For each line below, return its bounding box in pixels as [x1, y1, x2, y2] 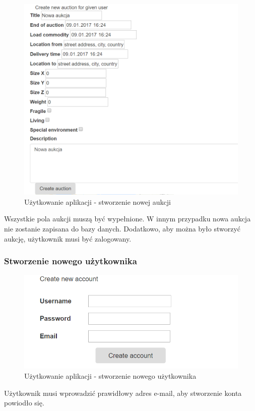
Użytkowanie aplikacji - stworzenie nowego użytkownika [24, 371, 197, 381]
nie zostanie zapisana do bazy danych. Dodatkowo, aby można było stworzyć [4, 223, 241, 233]
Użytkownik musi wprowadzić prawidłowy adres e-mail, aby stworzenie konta [4, 387, 242, 398]
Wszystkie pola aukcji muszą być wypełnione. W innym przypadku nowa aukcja [4, 213, 251, 224]
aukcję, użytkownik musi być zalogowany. [4, 233, 132, 244]
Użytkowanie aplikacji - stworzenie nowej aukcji [24, 196, 171, 207]
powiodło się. [4, 397, 44, 408]
